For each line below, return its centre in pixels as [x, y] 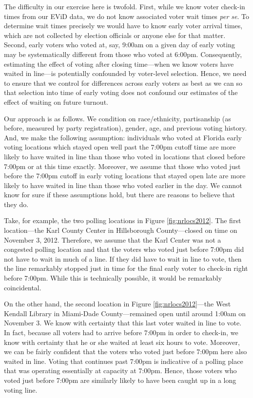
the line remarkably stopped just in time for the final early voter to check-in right [126, 268]
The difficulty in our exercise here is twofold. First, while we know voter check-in [125, 6]
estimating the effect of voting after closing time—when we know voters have [119, 64]
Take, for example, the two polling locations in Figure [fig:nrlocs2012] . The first [123, 220]
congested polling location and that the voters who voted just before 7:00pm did [124, 249]
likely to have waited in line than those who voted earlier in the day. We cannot [123, 185]
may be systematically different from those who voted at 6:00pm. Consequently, [123, 54]
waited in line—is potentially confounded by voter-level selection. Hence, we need [125, 73]
